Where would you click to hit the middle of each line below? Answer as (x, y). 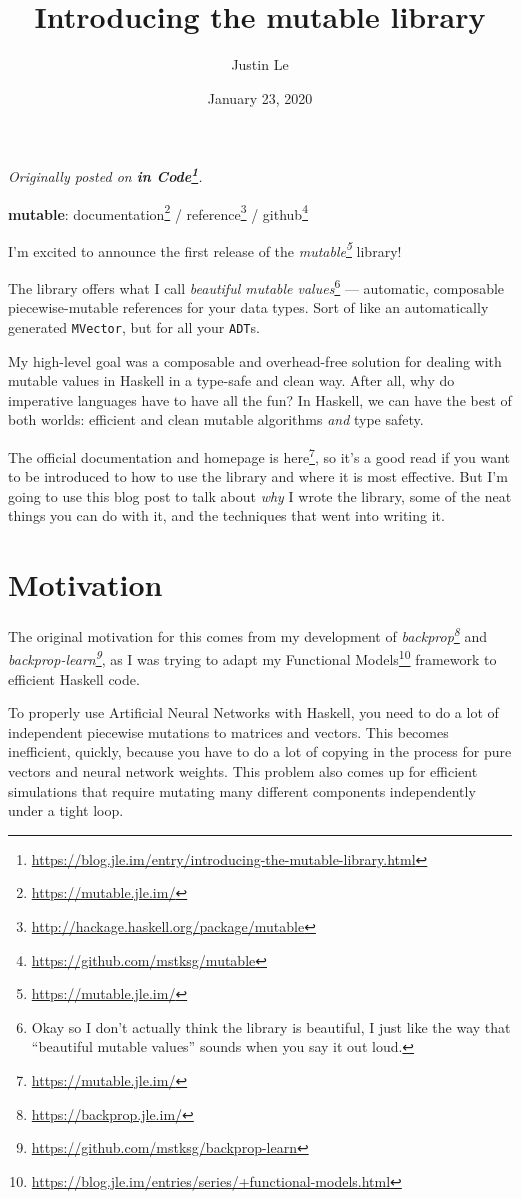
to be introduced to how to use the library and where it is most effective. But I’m (258, 476)
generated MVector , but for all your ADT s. (134, 326)
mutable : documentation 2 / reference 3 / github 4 (158, 212)
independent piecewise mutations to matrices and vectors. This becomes (228, 731)
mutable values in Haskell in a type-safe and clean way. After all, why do (231, 380)
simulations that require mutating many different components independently (242, 790)
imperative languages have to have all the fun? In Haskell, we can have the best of (260, 399)
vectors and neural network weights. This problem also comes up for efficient (243, 770)
